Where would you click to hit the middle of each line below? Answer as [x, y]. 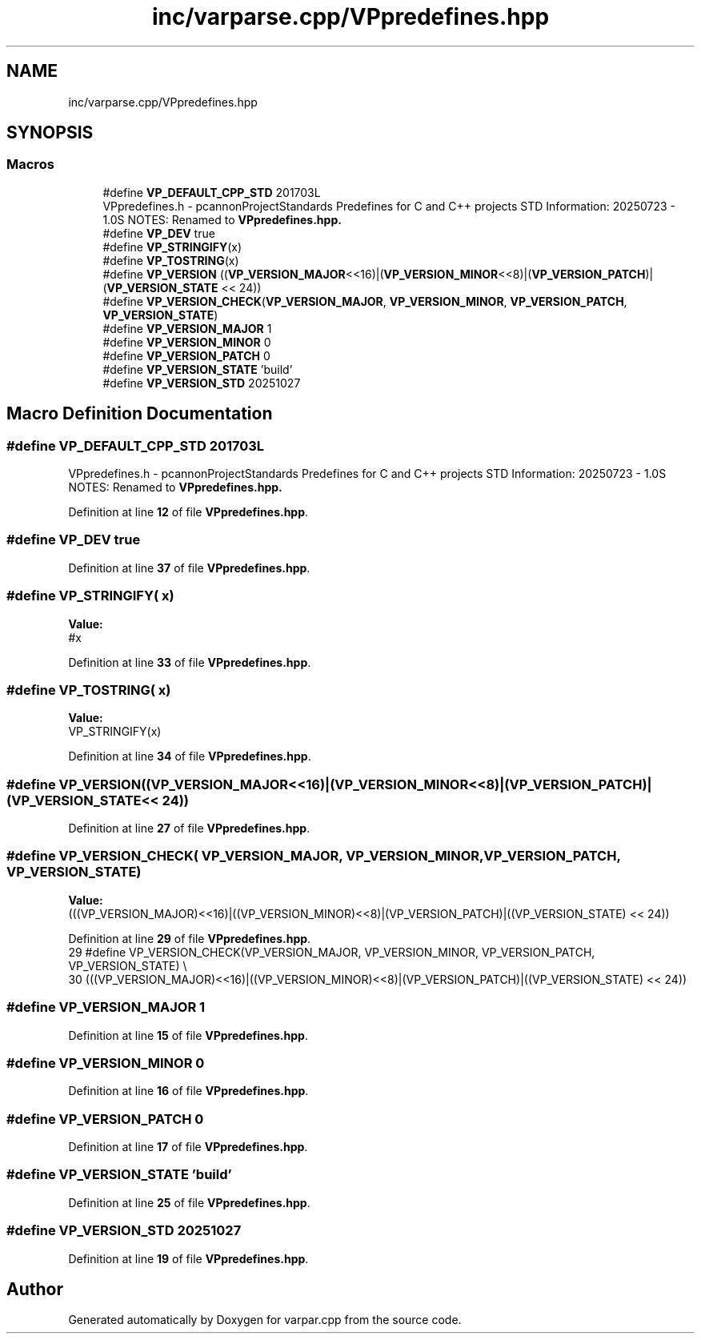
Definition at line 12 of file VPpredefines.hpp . [188, 512]
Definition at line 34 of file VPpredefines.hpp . [190, 756]
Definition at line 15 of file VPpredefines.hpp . [188, 1035]
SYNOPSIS [50, 133]
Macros [30, 164]
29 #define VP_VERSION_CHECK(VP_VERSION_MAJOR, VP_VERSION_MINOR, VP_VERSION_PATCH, [332, 952]
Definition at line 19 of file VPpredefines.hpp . [188, 1258]
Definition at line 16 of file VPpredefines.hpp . [188, 1091]
